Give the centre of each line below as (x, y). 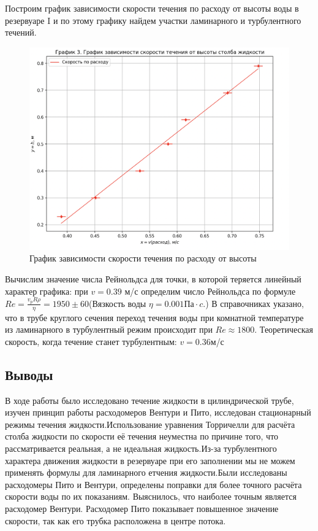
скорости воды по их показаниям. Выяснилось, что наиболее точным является (151, 496)
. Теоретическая (284, 329)
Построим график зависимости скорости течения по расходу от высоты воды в (152, 8)
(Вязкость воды (117, 303)
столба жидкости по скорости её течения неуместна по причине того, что (142, 436)
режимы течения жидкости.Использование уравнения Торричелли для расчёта (150, 424)
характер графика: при (47, 291)
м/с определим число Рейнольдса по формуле (210, 291)
